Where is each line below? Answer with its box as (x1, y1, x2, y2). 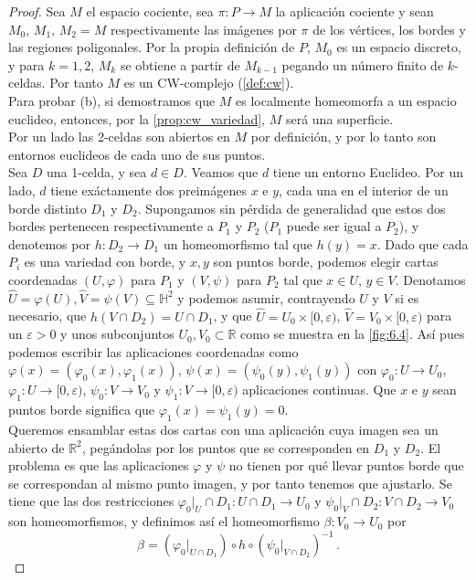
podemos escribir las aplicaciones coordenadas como (8, 342, 299, 361)
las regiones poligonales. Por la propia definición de (8, 37, 295, 57)
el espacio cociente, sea (86, 2, 214, 20)
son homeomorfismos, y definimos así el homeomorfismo (8, 511, 320, 531)
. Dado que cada (376, 234, 469, 253)
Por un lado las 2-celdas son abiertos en (8, 127, 230, 146)
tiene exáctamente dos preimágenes (50, 180, 247, 199)
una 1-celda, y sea (46, 163, 147, 182)
